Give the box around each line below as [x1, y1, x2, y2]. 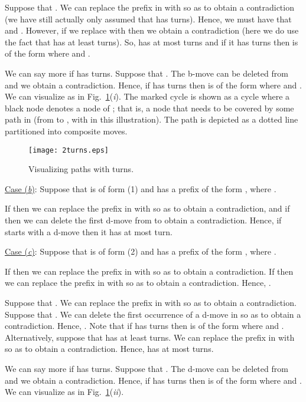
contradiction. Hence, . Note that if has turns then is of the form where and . [5, 319, 284, 332]
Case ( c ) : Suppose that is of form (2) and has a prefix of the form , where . [5, 245, 276, 258]
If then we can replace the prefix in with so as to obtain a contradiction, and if [5, 202, 290, 215]
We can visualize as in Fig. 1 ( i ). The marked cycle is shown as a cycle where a [5, 90, 290, 103]
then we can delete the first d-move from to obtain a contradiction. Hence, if [5, 213, 282, 226]
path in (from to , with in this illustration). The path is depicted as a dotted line [5, 113, 298, 126]
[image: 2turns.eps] [28, 146, 109, 154]
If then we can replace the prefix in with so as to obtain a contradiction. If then [5, 265, 294, 277]
